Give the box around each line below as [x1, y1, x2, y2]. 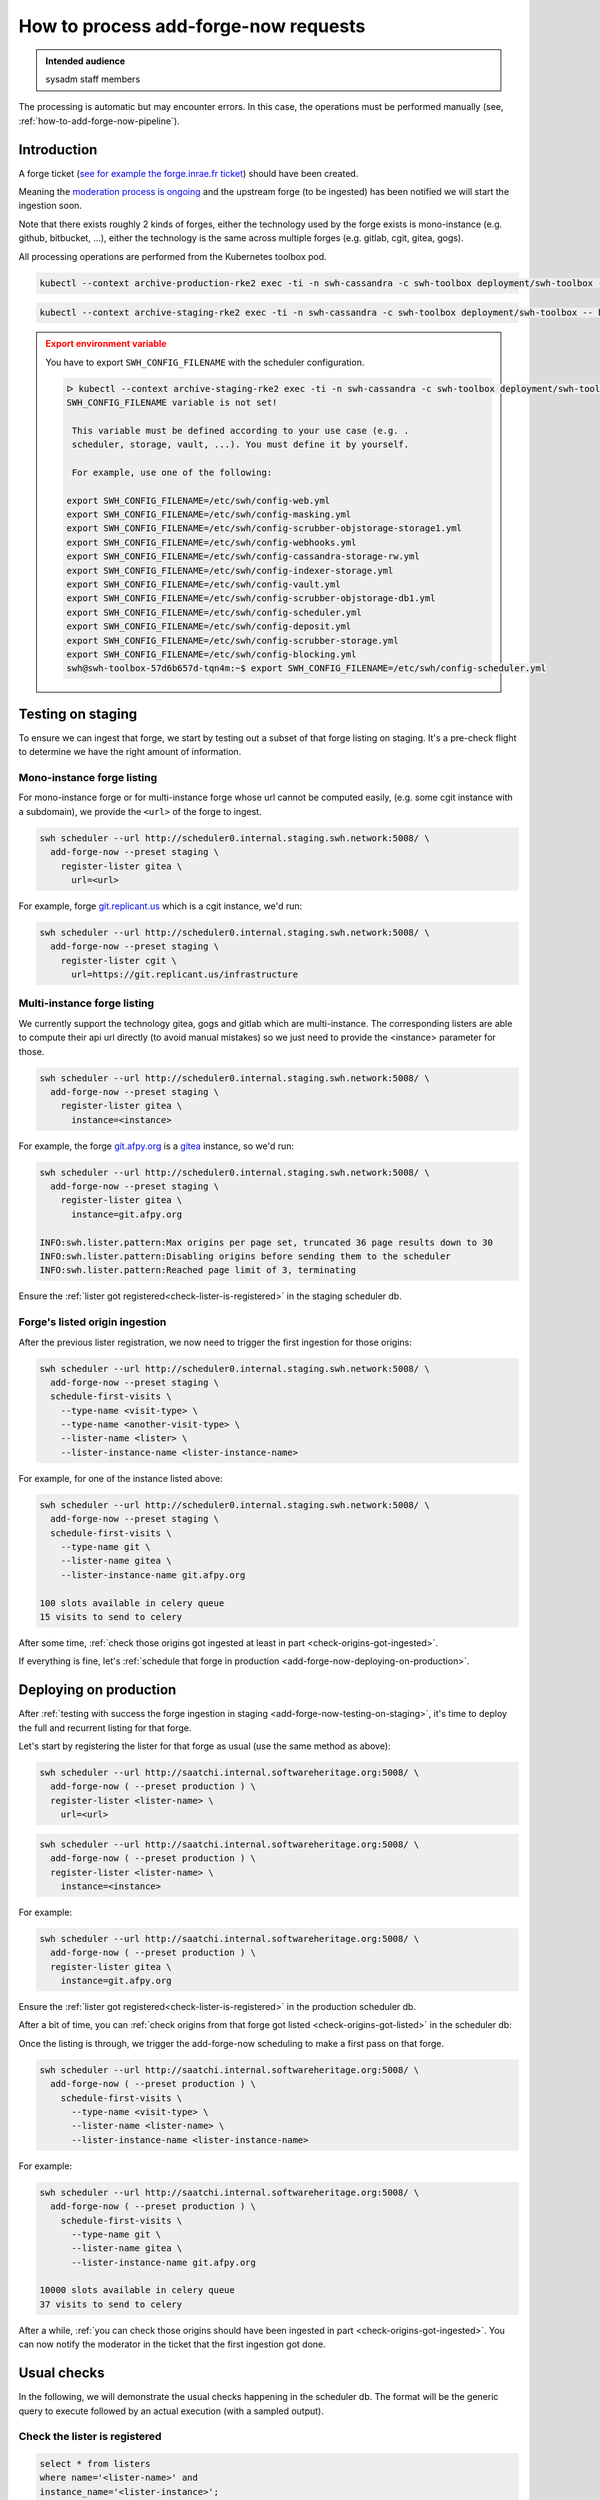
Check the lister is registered [18, 2430, 162, 2444]
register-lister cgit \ [60, 955, 177, 966]
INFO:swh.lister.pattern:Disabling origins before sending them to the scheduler [39, 1251, 452, 1262]
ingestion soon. [18, 200, 82, 212]
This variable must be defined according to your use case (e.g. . [71, 425, 410, 436]
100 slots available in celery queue [39, 1597, 225, 1609]
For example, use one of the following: [71, 466, 273, 478]
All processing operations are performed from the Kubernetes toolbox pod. [18, 250, 327, 262]
